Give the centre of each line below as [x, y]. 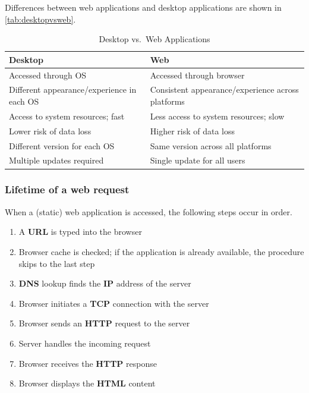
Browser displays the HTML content [87, 383]
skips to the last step [57, 263]
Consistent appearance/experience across [224, 89]
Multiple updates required [56, 160]
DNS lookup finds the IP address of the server [105, 283]
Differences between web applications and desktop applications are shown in [143, 7]
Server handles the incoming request [85, 343]
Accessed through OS [48, 75]
